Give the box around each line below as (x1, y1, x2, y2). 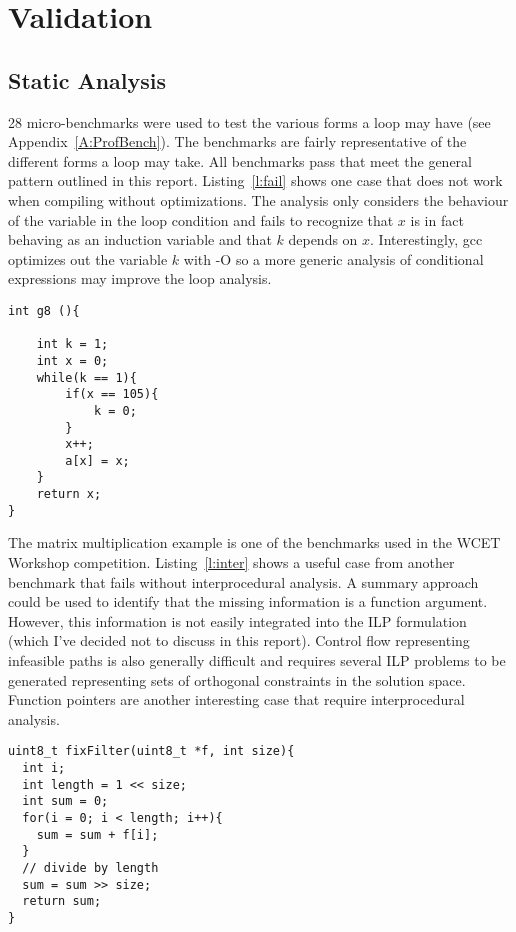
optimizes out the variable (8, 248, 168, 269)
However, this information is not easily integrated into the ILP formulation (8, 610, 467, 631)
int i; (22, 761, 66, 776)
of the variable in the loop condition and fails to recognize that (8, 209, 394, 230)
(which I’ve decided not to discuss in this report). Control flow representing (8, 630, 470, 651)
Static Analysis (8, 64, 167, 95)
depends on (288, 229, 358, 250)
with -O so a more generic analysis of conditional (183, 248, 484, 269)
